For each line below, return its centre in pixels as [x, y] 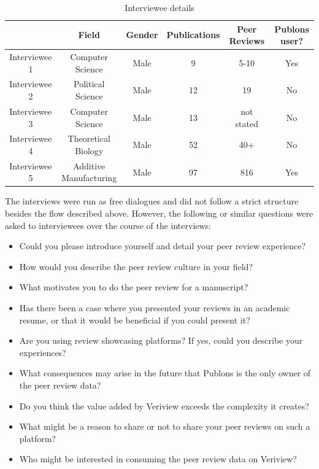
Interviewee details [159, 7]
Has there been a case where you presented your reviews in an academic [155, 308]
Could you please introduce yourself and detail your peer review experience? [163, 246]
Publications [193, 35]
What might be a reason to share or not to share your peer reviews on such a [165, 426]
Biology [89, 150]
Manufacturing [89, 178]
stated [247, 123]
